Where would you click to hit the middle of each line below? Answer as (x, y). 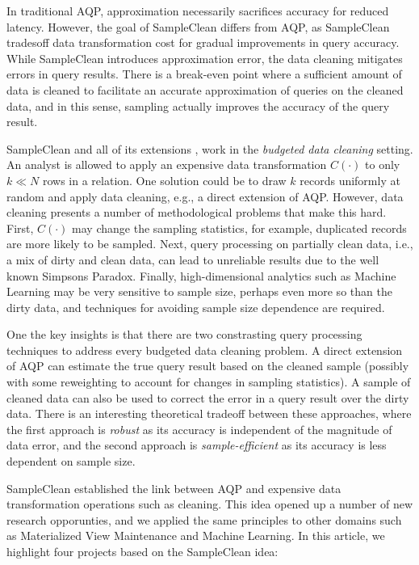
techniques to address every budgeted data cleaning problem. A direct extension (205, 350)
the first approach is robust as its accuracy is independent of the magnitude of (199, 429)
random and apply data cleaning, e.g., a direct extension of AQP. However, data (205, 196)
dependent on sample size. (71, 461)
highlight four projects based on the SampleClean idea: (142, 551)
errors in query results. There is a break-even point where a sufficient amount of (204, 74)
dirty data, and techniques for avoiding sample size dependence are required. (196, 307)
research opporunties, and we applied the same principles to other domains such (204, 519)
